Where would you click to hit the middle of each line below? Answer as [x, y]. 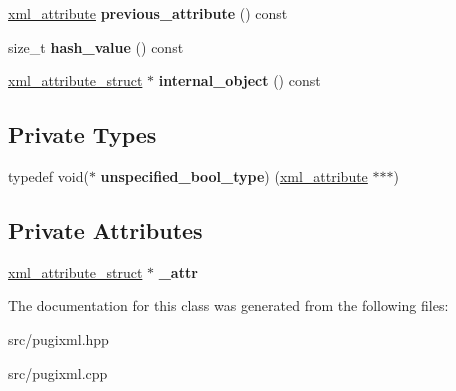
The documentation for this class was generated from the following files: [228, 305]
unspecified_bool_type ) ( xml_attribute [234, 175]
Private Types [82, 134]
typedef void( [48, 175]
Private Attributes [105, 229]
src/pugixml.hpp [58, 338]
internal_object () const [239, 80]
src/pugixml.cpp [58, 372]
